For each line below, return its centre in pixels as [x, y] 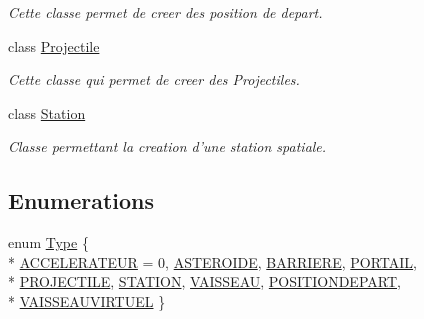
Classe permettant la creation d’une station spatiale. [167, 146]
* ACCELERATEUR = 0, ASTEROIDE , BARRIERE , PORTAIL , [213, 261]
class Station [47, 112]
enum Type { [48, 242]
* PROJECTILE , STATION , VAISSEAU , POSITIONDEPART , [204, 281]
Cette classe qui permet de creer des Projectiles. [154, 79]
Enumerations [81, 200]
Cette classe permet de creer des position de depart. [165, 12]
